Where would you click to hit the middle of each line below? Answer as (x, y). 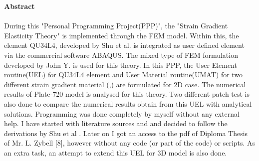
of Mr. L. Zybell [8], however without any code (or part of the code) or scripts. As (130, 143)
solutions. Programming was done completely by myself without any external (122, 113)
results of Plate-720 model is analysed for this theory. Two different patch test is (127, 94)
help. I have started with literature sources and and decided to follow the (116, 123)
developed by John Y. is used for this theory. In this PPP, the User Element (121, 65)
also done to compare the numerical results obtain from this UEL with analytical (128, 103)
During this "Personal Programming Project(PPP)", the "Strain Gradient (116, 26)
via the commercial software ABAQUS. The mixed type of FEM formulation (121, 55)
